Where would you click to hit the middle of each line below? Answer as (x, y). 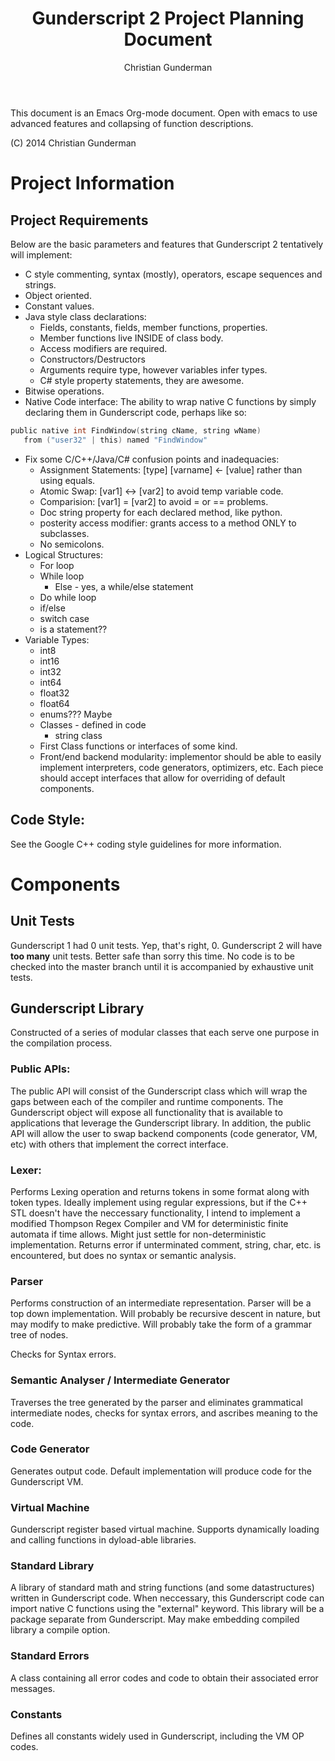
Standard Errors (50, 1656)
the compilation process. (61, 1043)
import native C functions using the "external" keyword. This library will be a (167, 1609)
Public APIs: (40, 1069)
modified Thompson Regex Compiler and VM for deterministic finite (149, 1223)
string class (78, 735)
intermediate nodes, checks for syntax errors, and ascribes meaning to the (164, 1413)
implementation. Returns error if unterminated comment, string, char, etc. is (166, 1244)
